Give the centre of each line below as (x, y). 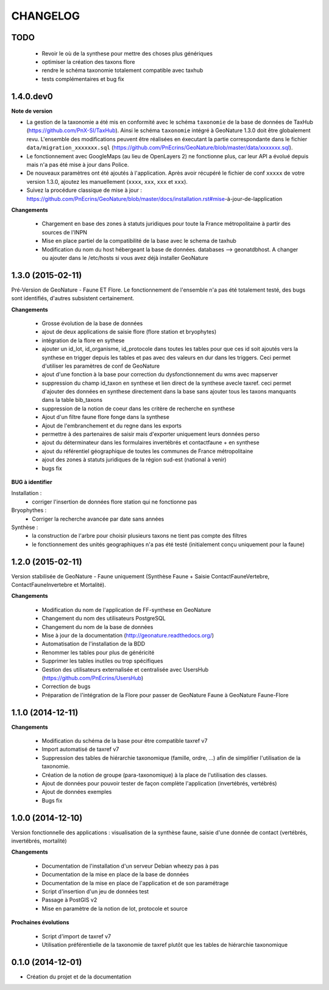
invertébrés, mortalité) (39, 841)
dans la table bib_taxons (72, 400)
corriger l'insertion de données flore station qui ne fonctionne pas (115, 502)
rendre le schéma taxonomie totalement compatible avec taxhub (122, 71)
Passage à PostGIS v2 (69, 900)
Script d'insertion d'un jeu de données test (95, 891)
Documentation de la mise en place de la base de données (115, 874)
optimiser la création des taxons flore (88, 61)
